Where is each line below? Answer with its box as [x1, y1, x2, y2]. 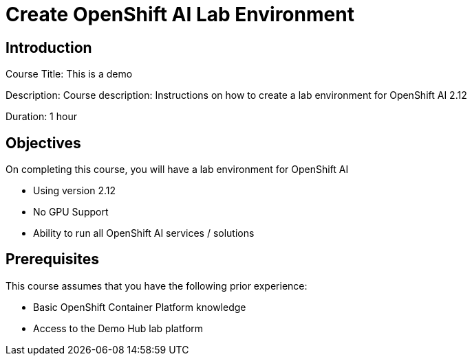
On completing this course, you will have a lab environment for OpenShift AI [6, 163, 349, 176]
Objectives [6, 134, 81, 152]
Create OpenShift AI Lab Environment [6, 3, 354, 26]
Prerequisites [6, 251, 99, 268]
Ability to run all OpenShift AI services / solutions [33, 227, 255, 240]
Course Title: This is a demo [6, 68, 133, 80]
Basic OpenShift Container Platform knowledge [33, 301, 246, 313]
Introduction [6, 38, 92, 56]
